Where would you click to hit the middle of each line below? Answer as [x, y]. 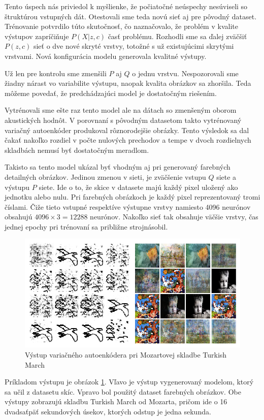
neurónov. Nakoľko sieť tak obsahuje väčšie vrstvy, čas [174, 217]
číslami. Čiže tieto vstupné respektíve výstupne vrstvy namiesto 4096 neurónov [128, 206]
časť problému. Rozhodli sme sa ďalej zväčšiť [177, 36]
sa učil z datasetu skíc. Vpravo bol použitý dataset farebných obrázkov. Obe [123, 391]
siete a [226, 176]
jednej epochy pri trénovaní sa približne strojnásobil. [86, 226]
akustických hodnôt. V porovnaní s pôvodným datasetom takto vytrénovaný [123, 120]
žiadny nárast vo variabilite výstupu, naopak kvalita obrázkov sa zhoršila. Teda [128, 83]
